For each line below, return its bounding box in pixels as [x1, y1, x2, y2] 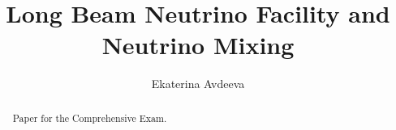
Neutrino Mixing [101, 28, 295, 61]
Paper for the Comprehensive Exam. [12, 111, 167, 124]
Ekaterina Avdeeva [151, 75, 245, 92]
